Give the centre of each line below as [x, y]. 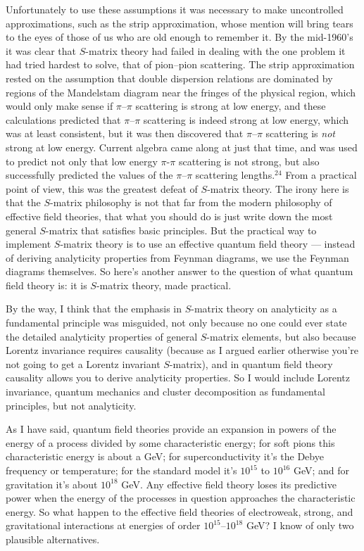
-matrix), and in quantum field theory [251, 363]
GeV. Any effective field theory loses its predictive [229, 484]
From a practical [321, 175]
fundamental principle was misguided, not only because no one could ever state [176, 323]
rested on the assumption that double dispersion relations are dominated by [169, 78]
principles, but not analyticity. [71, 405]
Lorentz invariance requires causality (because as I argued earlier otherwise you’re [182, 350]
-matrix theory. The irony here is [278, 188]
